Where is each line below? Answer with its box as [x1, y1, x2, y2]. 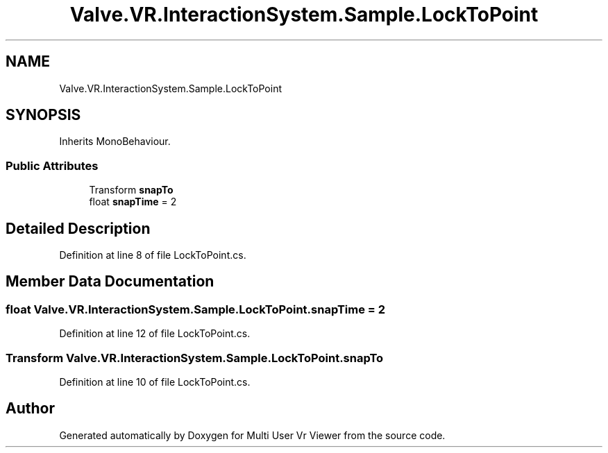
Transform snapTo [89, 184, 174, 196]
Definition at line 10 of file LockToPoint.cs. [59, 376, 251, 388]
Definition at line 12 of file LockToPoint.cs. [59, 327, 251, 340]
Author [6, 400, 55, 418]
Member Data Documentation [6, 273, 214, 291]
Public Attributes [6, 158, 99, 173]
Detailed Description [6, 219, 151, 237]
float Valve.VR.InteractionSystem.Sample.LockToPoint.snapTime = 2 [6, 302, 386, 316]
